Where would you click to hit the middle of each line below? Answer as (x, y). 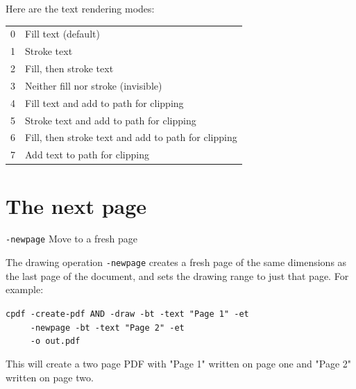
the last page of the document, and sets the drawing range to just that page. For (177, 275)
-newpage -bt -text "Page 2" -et (107, 328)
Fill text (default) (62, 34)
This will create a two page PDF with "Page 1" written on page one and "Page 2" (179, 363)
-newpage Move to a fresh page (71, 239)
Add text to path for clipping (87, 155)
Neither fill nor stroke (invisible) (94, 85)
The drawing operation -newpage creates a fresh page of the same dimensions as (176, 262)
